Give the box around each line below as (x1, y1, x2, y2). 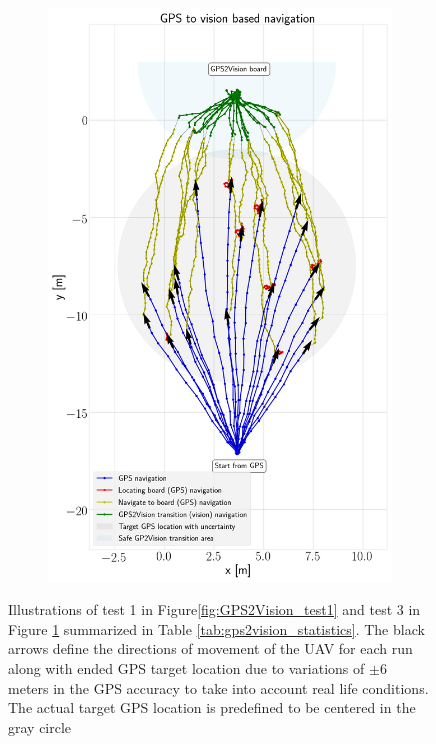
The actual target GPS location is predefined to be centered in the (8, 697, 416, 718)
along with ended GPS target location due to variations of (8, 658, 365, 679)
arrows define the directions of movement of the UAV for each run (8, 638, 413, 659)
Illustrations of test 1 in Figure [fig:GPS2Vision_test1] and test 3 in (8, 599, 421, 620)
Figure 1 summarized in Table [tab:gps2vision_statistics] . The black (8, 618, 425, 639)
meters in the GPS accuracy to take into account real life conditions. (8, 677, 429, 698)
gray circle (8, 716, 72, 737)
